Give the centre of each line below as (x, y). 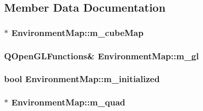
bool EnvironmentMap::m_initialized (82, 79)
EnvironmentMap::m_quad (68, 102)
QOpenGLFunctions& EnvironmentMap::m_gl (101, 55)
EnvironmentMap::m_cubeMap (77, 32)
